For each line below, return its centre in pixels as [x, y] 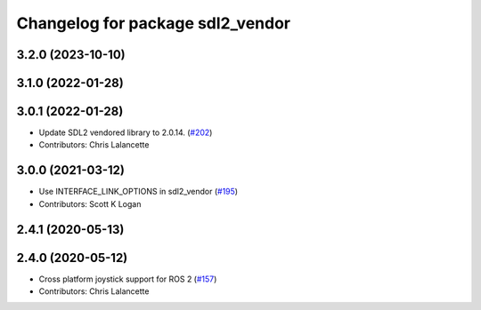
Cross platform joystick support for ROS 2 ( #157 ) [128, 279]
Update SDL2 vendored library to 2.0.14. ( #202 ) [126, 132]
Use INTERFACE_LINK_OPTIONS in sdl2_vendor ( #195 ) [139, 192]
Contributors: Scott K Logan [90, 203]
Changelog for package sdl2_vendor [154, 23]
